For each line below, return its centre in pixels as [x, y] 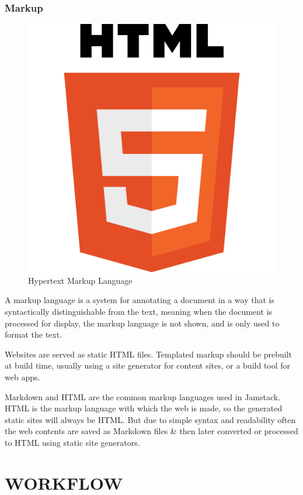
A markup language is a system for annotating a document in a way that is [140, 300]
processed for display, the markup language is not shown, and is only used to [142, 323]
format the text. [34, 334]
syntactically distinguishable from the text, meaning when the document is [139, 311]
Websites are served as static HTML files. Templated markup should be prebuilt [149, 354]
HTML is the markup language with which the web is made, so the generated [144, 408]
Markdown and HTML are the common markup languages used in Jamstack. [143, 396]
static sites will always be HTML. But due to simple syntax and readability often [150, 419]
